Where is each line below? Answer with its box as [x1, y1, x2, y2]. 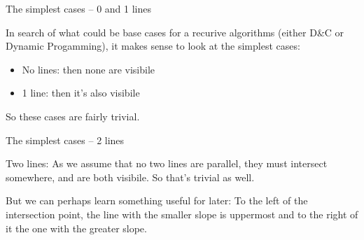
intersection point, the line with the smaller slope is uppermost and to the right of [6, 206, 358, 221]
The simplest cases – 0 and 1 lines [6, 1, 151, 15]
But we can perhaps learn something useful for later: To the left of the [6, 193, 308, 208]
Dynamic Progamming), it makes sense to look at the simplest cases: [6, 38, 300, 53]
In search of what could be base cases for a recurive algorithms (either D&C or [6, 24, 344, 39]
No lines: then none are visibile [22, 62, 155, 76]
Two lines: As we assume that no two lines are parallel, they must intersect [6, 156, 328, 171]
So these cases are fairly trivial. [6, 108, 140, 123]
